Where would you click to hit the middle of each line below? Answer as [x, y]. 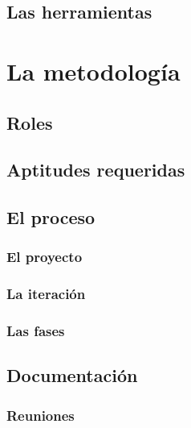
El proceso [51, 217]
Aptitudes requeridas [96, 170]
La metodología [93, 71]
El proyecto [45, 257]
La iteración [46, 294]
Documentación [72, 375]
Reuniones [41, 415]
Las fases [36, 331]
